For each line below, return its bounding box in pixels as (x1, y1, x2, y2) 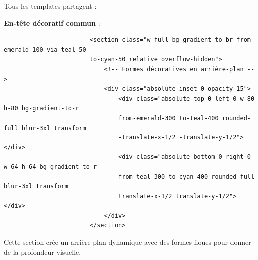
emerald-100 (4, 46, 43, 53)
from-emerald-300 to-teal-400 (118, 114, 219, 122)
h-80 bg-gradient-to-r (4, 105, 79, 112)
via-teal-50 (46, 46, 86, 53)
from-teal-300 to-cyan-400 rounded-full (118, 173, 255, 180)
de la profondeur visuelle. (4, 246, 81, 257)
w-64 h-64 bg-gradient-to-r (4, 163, 97, 170)
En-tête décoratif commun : (4, 17, 100, 28)
